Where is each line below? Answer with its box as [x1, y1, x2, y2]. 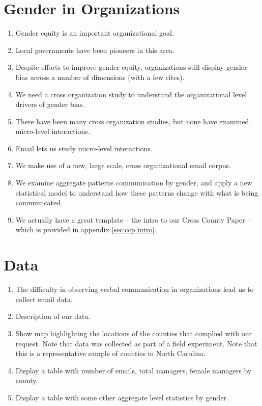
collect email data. [15, 293, 73, 304]
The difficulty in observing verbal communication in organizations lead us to [15, 284, 254, 294]
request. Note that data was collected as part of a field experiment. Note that [15, 338, 257, 348]
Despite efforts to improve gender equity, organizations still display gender [15, 62, 247, 72]
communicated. [15, 197, 63, 208]
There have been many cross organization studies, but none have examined [15, 116, 249, 126]
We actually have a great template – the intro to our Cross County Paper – [15, 214, 251, 225]
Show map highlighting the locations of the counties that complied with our [15, 328, 252, 338]
